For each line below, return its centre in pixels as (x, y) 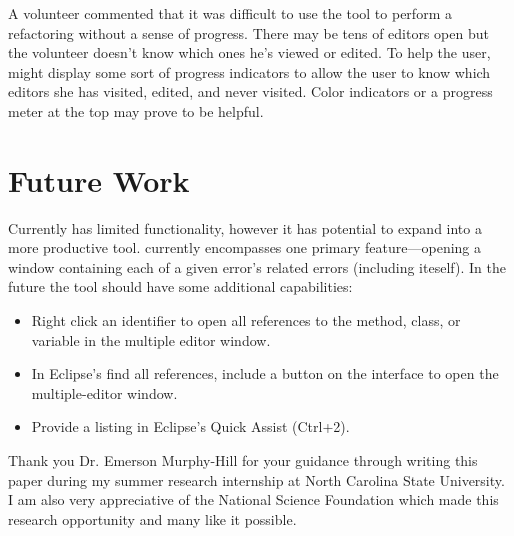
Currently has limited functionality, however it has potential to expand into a (245, 227)
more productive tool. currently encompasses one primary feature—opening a (245, 247)
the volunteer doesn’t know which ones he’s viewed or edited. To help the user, (249, 52)
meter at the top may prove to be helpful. (136, 110)
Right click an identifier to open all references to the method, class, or (246, 320)
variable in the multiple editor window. (151, 339)
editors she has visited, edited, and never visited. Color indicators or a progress (250, 91)
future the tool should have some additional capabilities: (180, 286)
